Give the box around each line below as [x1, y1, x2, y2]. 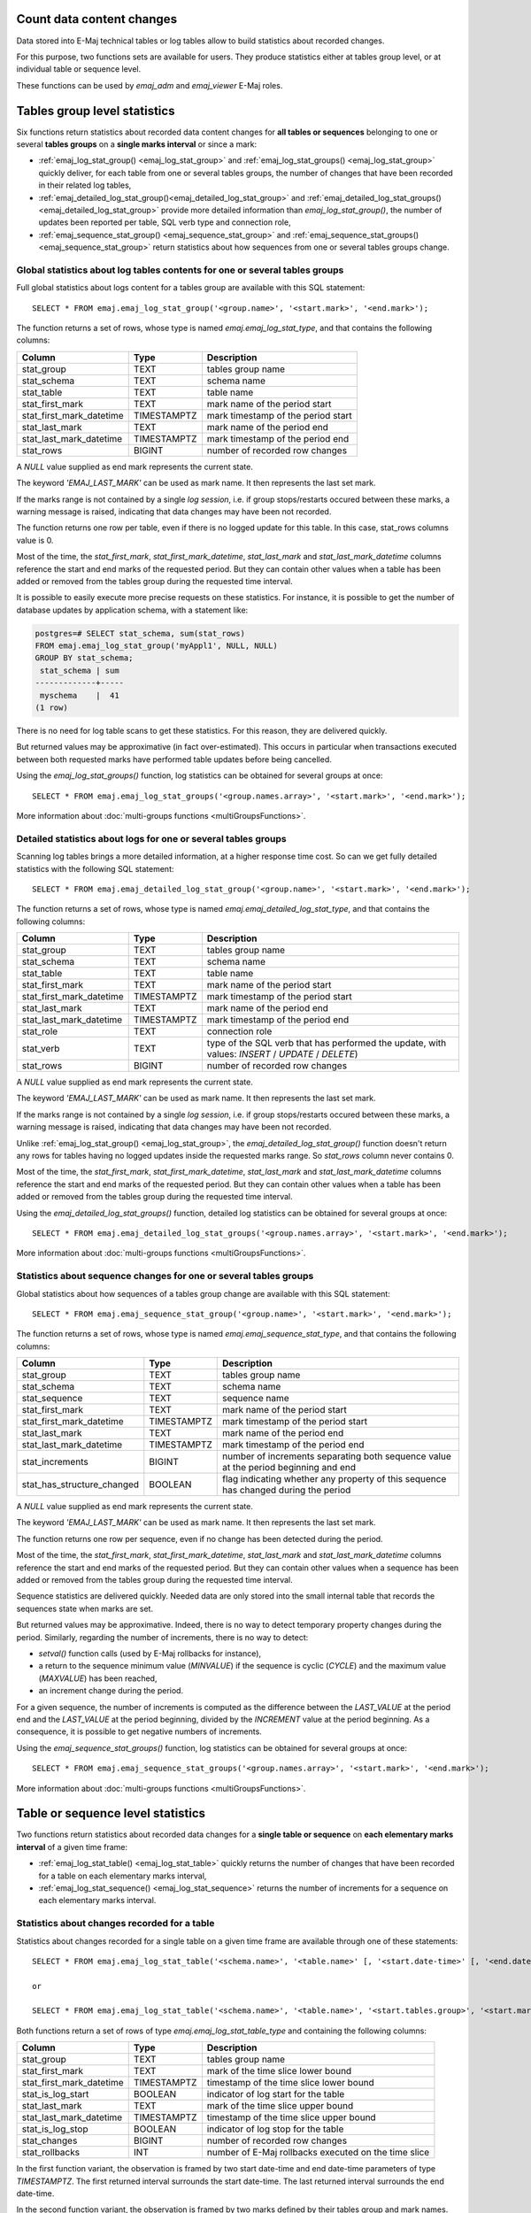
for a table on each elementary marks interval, [38, 1870, 207, 1881]
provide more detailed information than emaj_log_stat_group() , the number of [160, 204, 442, 215]
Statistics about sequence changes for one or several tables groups [16, 1270, 314, 1283]
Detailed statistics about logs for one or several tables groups [16, 832, 287, 844]
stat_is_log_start [21, 2088, 89, 2101]
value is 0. [16, 535, 54, 545]
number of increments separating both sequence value [221, 1450, 451, 1462]
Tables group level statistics [16, 103, 175, 119]
